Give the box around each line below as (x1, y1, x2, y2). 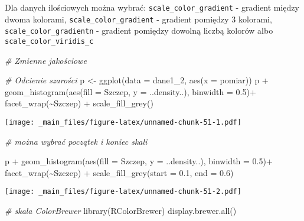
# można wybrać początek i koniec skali (5, 135, 148, 147)
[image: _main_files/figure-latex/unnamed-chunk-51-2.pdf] (5, 187, 241, 196)
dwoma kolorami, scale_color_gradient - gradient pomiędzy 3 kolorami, (5, 12, 272, 25)
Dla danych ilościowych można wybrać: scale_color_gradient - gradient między (5, 1, 299, 13)
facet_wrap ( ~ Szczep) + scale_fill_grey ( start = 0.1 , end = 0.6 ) (5, 166, 234, 178)
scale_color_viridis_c (5, 37, 94, 45)
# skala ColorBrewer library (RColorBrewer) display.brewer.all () (5, 204, 237, 217)
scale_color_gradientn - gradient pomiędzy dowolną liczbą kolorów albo (5, 24, 273, 37)
